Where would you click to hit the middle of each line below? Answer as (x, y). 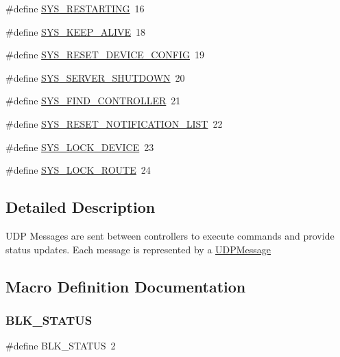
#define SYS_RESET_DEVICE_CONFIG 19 (105, 55)
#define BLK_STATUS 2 (61, 346)
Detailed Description (81, 207)
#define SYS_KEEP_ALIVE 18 (76, 31)
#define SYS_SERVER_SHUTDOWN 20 (95, 77)
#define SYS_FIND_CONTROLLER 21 (93, 101)
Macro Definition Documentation (126, 286)
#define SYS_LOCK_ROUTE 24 (78, 170)
